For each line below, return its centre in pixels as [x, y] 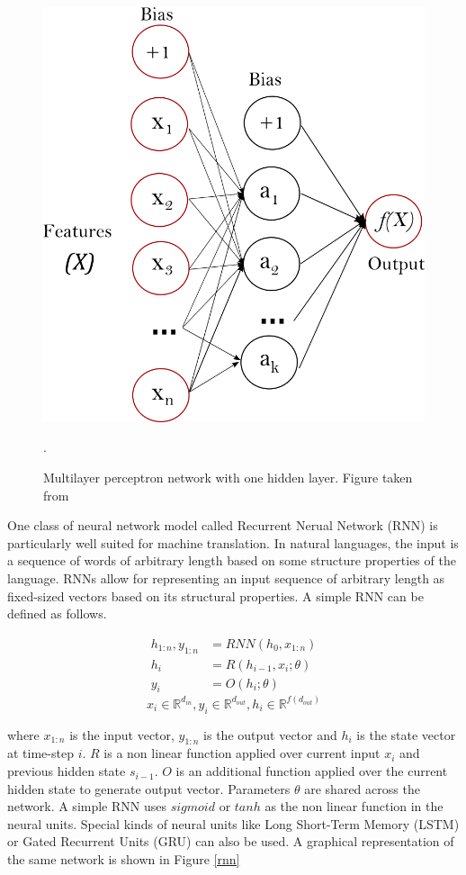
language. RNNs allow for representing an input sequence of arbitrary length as [226, 577]
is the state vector [406, 734]
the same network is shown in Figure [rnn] [124, 859]
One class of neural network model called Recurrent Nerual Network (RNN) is [223, 525]
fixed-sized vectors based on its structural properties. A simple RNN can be [215, 595]
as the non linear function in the [354, 806]
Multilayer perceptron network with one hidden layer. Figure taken [228, 477]
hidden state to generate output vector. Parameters [149, 788]
